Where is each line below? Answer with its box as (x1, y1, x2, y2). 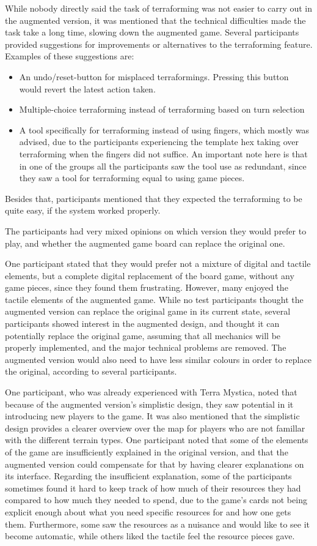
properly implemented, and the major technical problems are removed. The (5, 341, 286, 354)
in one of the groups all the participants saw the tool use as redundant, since (19, 159, 307, 172)
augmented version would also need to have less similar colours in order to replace (5, 353, 312, 365)
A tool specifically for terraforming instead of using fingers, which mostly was (19, 123, 310, 136)
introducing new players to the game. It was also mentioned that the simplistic (5, 409, 300, 422)
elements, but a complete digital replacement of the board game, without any (5, 269, 294, 282)
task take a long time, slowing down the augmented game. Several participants (5, 26, 299, 39)
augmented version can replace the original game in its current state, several (5, 305, 291, 318)
